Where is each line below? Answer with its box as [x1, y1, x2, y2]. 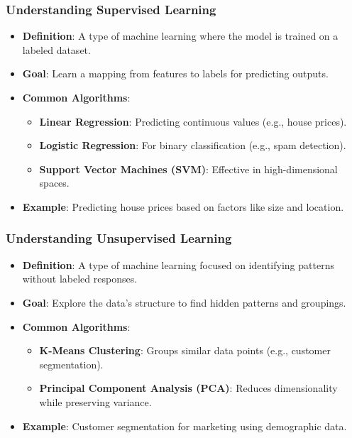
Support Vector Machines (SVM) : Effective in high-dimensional [39, 161, 338, 176]
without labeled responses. [22, 271, 138, 286]
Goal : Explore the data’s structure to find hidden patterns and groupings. [22, 295, 346, 310]
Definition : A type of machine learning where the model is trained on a [22, 28, 339, 43]
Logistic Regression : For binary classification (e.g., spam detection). [39, 138, 346, 153]
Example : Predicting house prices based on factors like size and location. [22, 199, 344, 214]
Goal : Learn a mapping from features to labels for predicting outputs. [22, 66, 329, 81]
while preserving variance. [39, 394, 152, 409]
